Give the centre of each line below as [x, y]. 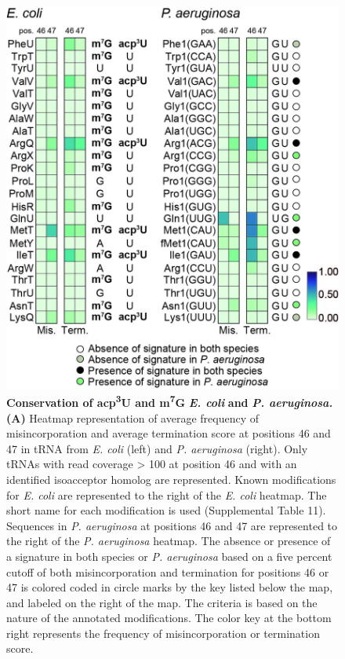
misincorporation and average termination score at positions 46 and [169, 433]
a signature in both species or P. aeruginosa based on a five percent [169, 556]
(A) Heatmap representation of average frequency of [133, 417]
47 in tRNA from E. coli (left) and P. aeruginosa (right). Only [157, 448]
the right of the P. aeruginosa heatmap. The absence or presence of [169, 541]
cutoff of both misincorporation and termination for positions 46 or [168, 571]
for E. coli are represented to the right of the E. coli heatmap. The [167, 494]
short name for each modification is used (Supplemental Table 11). [166, 510]
